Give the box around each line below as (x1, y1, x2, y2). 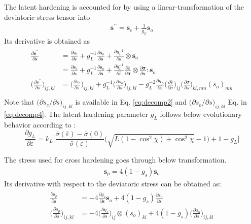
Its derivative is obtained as (4, 36, 90, 46)
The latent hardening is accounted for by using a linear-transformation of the (4, 2, 244, 12)
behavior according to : (4, 119, 76, 130)
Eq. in (228, 97, 247, 107)
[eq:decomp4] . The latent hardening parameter (4, 108, 149, 119)
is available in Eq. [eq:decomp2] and (75, 97, 187, 107)
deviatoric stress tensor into (4, 11, 90, 22)
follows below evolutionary (160, 108, 242, 119)
